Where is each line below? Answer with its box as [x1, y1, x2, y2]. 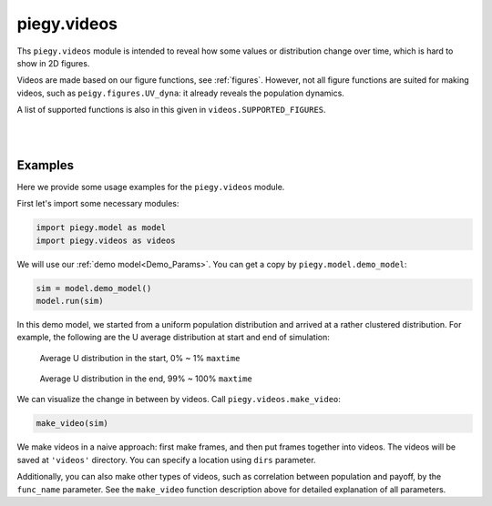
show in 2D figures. [16, 57, 90, 68]
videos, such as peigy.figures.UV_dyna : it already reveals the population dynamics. [16, 87, 345, 98]
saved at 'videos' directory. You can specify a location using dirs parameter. [16, 454, 316, 465]
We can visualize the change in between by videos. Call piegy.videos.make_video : [16, 394, 342, 405]
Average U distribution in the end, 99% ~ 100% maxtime [39, 373, 252, 384]
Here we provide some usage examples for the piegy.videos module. [16, 181, 285, 192]
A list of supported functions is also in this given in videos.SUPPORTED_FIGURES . [16, 105, 327, 116]
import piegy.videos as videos [36, 235, 177, 246]
